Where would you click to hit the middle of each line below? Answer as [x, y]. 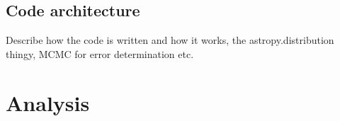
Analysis [48, 102]
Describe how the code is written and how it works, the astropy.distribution [170, 40]
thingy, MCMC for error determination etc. [100, 53]
